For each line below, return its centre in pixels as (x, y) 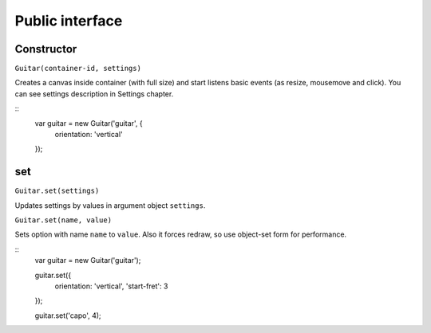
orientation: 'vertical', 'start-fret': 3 (111, 286)
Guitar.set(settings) (57, 191)
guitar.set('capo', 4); (68, 315)
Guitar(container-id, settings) (78, 69)
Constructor (46, 49)
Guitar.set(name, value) (63, 220)
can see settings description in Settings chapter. (94, 94)
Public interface (69, 21)
